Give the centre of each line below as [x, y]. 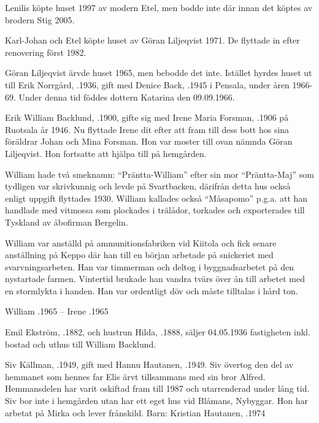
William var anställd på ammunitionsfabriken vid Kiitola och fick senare [141, 242]
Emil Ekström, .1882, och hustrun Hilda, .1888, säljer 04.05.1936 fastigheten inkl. [158, 332]
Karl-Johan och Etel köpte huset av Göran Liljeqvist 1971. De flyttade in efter [152, 40]
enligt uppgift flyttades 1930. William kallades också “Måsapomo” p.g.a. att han [156, 198]
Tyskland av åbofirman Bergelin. [67, 222]
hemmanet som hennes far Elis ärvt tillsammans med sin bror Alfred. [135, 376]
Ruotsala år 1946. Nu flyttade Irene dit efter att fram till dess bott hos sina [147, 129]
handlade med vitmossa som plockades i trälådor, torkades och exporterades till [155, 210]
